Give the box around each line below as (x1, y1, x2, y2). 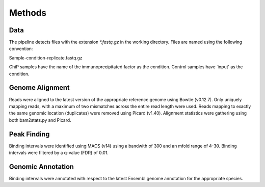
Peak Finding (9, 130, 50, 138)
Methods (9, 7, 47, 18)
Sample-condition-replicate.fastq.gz (9, 54, 83, 61)
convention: (9, 46, 33, 52)
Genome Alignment (9, 83, 70, 92)
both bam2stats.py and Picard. (9, 117, 71, 123)
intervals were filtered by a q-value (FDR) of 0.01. (9, 150, 109, 156)
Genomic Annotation (9, 162, 74, 171)
